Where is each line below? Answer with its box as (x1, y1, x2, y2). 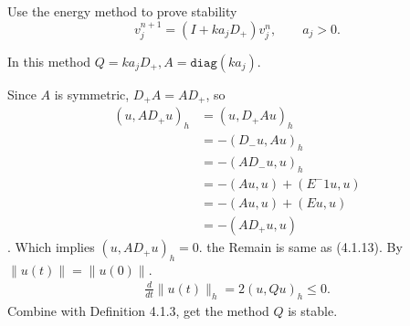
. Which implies (7, 237, 95, 257)
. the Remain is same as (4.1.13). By (198, 237, 403, 257)
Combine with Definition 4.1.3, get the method (7, 300, 269, 320)
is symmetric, (54, 85, 130, 104)
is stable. (288, 300, 338, 320)
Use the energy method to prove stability (7, 2, 237, 20)
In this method (7, 52, 91, 71)
